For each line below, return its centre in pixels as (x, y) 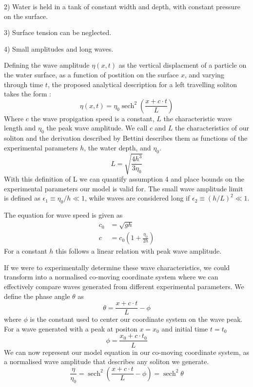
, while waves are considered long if (137, 198)
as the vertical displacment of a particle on (183, 65)
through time (24, 84)
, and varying (204, 74)
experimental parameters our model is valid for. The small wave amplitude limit (124, 188)
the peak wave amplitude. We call (97, 128)
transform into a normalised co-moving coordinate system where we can (111, 277)
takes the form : (28, 94)
